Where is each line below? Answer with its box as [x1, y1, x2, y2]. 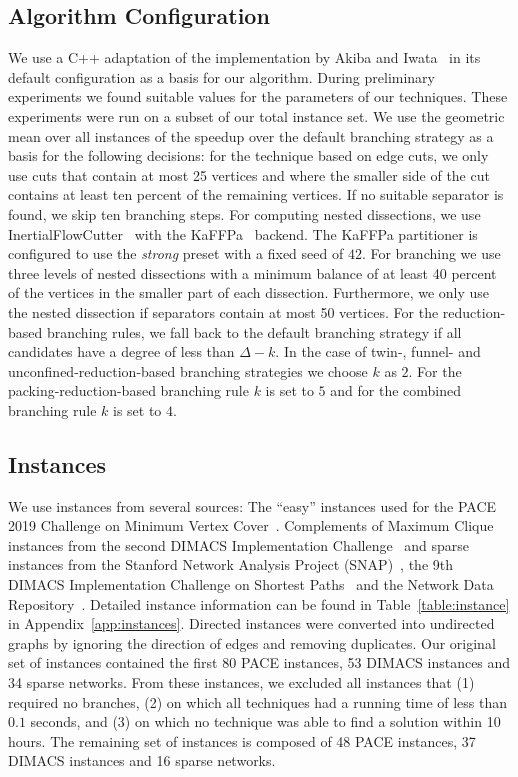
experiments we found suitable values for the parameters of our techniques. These [8, 86, 508, 107]
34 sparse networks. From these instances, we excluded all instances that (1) [8, 672, 475, 693]
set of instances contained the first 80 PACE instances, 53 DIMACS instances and [8, 652, 511, 673]
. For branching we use [361, 243, 501, 264]
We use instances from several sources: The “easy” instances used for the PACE [8, 495, 497, 516]
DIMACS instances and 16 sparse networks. [8, 750, 276, 771]
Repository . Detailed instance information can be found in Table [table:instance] [8, 593, 510, 614]
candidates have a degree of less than [8, 341, 235, 362]
